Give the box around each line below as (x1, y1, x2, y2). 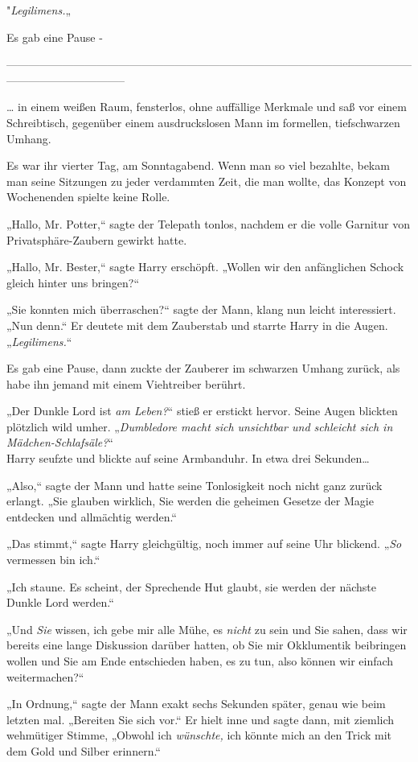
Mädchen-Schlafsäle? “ (6, 434, 113, 451)
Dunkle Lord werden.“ (6, 594, 114, 611)
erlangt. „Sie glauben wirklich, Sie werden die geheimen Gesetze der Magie (6, 492, 374, 509)
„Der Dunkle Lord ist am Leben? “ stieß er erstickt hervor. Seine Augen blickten (6, 402, 398, 419)
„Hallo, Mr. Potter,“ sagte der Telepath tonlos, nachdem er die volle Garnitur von (6, 215, 410, 232)
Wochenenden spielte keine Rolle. (6, 188, 170, 205)
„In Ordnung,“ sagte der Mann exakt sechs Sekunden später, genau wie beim (6, 695, 386, 712)
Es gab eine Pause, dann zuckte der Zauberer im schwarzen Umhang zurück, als (6, 360, 400, 377)
